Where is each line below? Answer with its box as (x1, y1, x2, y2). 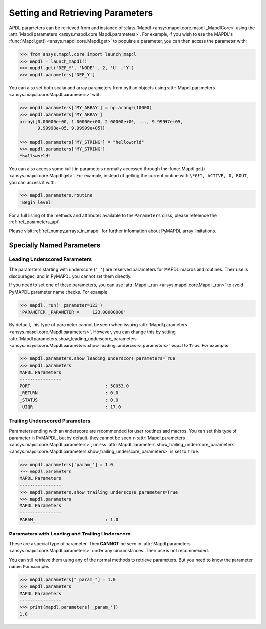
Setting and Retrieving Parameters (9, 7, 153, 18)
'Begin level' (19, 199, 54, 205)
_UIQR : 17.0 (19, 404, 121, 409)
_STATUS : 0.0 (19, 397, 118, 403)
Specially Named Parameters (9, 241, 100, 250)
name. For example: (9, 564, 49, 569)
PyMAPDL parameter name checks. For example (9, 289, 108, 295)
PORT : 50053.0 (19, 383, 129, 389)
